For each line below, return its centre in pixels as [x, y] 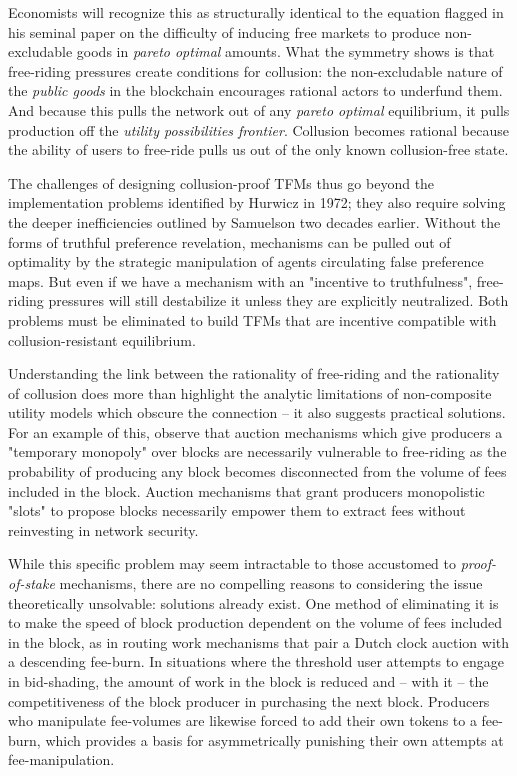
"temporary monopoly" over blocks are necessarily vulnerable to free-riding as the [257, 451]
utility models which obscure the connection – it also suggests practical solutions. [257, 412]
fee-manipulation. [61, 759]
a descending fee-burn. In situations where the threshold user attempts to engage [256, 661]
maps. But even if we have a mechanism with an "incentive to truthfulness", [240, 280]
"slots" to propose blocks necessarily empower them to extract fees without [237, 510]
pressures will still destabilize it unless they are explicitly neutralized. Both [278, 300]
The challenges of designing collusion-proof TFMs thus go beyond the [221, 182]
